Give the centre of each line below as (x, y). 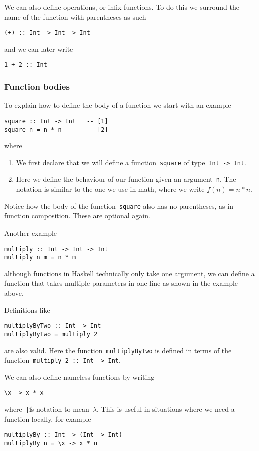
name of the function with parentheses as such (75, 16)
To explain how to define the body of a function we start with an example (118, 105)
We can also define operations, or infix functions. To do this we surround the (122, 7)
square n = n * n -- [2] (56, 130)
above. (14, 293)
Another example (31, 232)
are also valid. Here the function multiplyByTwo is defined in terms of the (118, 350)
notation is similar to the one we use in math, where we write (110, 189)
